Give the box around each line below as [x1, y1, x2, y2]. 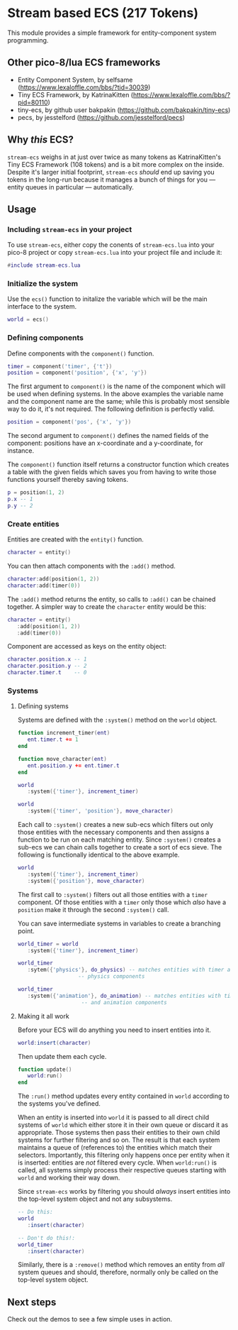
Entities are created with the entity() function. [7, 535, 144, 544]
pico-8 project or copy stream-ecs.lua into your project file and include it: [7, 248, 222, 257]
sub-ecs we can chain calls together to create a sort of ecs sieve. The [17, 843, 222, 852]
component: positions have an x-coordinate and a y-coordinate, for [7, 439, 203, 448]
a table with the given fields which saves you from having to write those [7, 468, 217, 476]
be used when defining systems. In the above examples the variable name [7, 390, 224, 398]
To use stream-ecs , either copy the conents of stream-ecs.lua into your [7, 241, 215, 249]
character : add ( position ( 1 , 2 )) [7, 576, 100, 583]
